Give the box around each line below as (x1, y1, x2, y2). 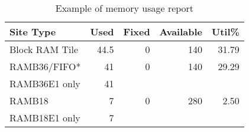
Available (159, 25, 203, 38)
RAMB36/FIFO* (9, 60, 81, 73)
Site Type (9, 25, 56, 38)
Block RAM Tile (9, 42, 78, 56)
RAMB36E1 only (9, 77, 80, 90)
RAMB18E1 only (9, 111, 80, 124)
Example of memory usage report (55, 1, 194, 15)
